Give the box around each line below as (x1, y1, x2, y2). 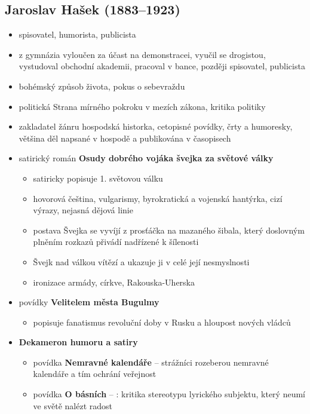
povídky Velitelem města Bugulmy (19, 296, 159, 308)
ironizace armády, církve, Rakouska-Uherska (33, 275, 195, 288)
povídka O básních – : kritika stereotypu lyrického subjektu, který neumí (33, 388, 305, 400)
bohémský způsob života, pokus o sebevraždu (19, 79, 185, 92)
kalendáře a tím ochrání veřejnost (33, 367, 156, 380)
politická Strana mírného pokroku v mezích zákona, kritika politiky (19, 100, 266, 112)
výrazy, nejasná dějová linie (33, 204, 133, 216)
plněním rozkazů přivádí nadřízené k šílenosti (33, 235, 199, 248)
